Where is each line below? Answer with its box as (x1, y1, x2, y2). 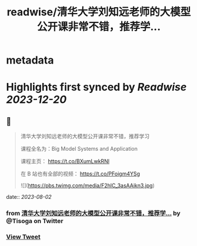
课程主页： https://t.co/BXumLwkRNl (20, 158, 110, 165)
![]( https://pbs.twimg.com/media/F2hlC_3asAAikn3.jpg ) (20, 182, 155, 189)
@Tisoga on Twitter (6, 217, 64, 225)
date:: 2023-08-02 (6, 194, 52, 201)
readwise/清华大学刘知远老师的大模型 (6, 5, 191, 19)
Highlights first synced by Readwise (6, 81, 187, 94)
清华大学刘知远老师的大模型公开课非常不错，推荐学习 (20, 133, 150, 140)
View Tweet (6, 233, 41, 241)
